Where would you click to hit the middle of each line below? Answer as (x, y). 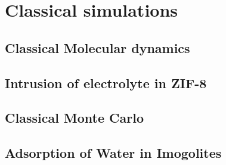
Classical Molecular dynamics (97, 47)
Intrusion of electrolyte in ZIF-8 (106, 82)
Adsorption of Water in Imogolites (113, 153)
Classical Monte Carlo (75, 118)
